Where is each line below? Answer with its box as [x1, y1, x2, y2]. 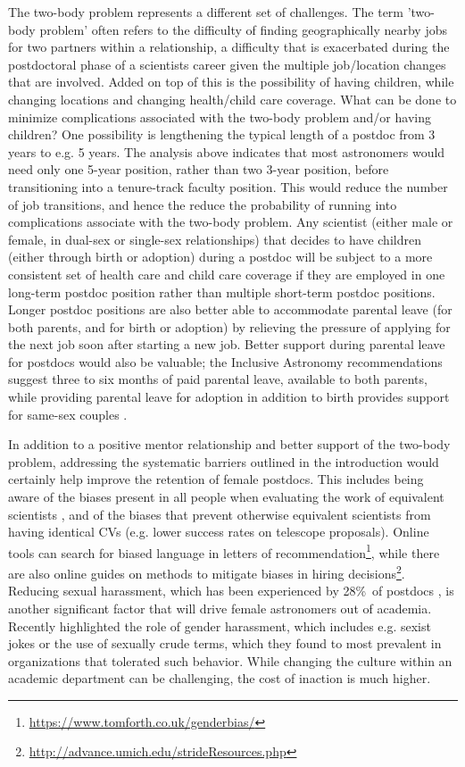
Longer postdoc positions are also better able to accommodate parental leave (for [8, 300, 453, 319]
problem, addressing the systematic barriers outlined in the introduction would [8, 452, 439, 471]
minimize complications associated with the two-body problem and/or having [8, 107, 431, 126]
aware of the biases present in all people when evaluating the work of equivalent [8, 488, 444, 506]
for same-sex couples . [8, 404, 128, 423]
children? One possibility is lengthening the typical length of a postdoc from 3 [8, 125, 436, 144]
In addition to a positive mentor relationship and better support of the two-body [8, 435, 451, 454]
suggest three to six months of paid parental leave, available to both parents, [8, 370, 428, 388]
